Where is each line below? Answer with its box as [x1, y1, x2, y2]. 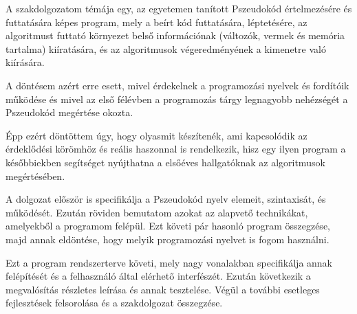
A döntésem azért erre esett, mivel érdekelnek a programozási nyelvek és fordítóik [6, 78, 349, 92]
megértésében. [6, 168, 65, 183]
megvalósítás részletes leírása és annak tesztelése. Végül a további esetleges [6, 282, 320, 296]
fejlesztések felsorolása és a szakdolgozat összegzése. [6, 295, 223, 310]
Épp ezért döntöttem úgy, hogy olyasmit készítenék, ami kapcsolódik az [6, 128, 307, 142]
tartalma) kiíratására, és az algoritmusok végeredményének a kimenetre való [6, 41, 326, 56]
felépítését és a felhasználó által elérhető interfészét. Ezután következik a [6, 269, 311, 283]
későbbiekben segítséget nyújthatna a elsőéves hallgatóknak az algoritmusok [6, 155, 325, 169]
